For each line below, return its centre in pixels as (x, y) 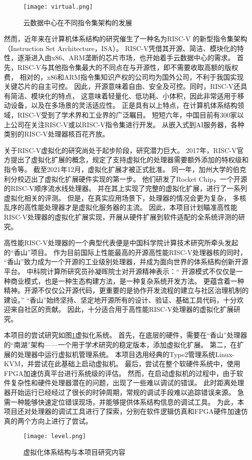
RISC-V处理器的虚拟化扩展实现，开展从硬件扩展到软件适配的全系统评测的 (121, 216)
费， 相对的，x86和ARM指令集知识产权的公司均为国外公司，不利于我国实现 (124, 77)
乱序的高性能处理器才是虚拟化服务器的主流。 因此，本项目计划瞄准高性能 (121, 207)
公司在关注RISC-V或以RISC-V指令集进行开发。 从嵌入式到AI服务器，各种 (127, 124)
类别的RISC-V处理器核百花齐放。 (57, 134)
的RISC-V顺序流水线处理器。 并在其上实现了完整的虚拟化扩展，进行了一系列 (126, 188)
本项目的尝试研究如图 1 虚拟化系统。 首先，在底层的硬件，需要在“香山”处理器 (126, 335)
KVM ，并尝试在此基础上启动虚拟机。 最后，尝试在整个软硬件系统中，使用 (122, 364)
